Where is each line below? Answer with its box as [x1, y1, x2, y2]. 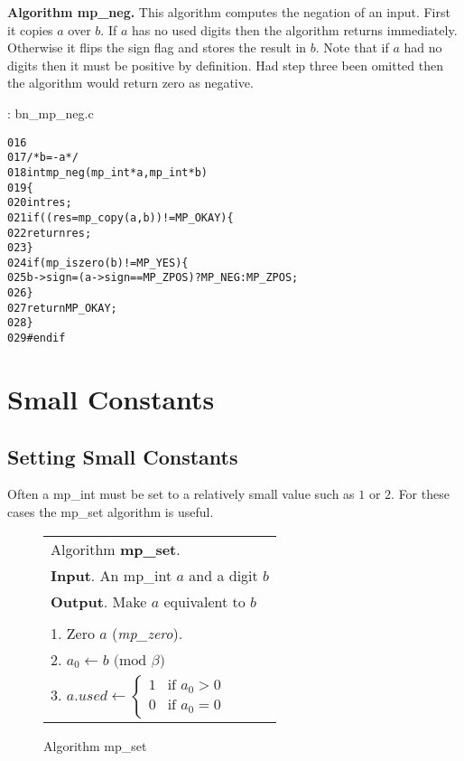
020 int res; [7, 196, 72, 210]
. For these [391, 484, 450, 503]
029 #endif [7, 332, 66, 345]
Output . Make [51, 590, 147, 612]
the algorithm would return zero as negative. [7, 73, 254, 92]
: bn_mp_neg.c [7, 103, 94, 122]
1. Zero [51, 622, 95, 644]
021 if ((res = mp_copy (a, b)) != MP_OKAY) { [7, 211, 234, 224]
